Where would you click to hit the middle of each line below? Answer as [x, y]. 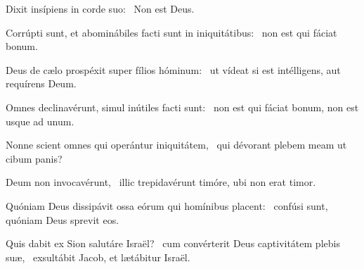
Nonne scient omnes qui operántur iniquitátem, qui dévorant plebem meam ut [176, 145]
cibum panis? [34, 158]
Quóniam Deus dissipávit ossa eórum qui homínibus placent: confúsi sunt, [167, 205]
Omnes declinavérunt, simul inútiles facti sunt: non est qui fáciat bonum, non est [182, 107]
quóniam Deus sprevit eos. [63, 219]
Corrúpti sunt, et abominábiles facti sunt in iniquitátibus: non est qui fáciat [171, 32]
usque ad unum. [40, 121]
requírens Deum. [41, 83]
